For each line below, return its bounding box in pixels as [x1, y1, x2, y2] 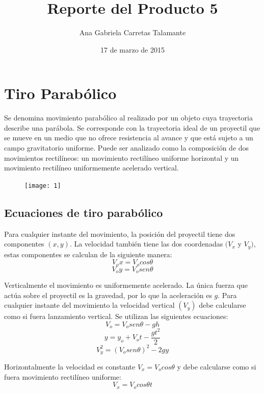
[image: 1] [24, 182, 61, 189]
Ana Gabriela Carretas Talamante [79, 27, 186, 38]
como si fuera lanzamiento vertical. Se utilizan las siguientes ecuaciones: [4, 311, 228, 322]
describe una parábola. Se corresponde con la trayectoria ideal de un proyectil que [4, 122, 260, 133]
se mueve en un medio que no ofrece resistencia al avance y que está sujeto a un [4, 132, 253, 143]
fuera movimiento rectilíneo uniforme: [4, 371, 121, 382]
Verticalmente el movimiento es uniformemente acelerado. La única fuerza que [4, 280, 248, 290]
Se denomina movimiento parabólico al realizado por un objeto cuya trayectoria [4, 112, 253, 123]
